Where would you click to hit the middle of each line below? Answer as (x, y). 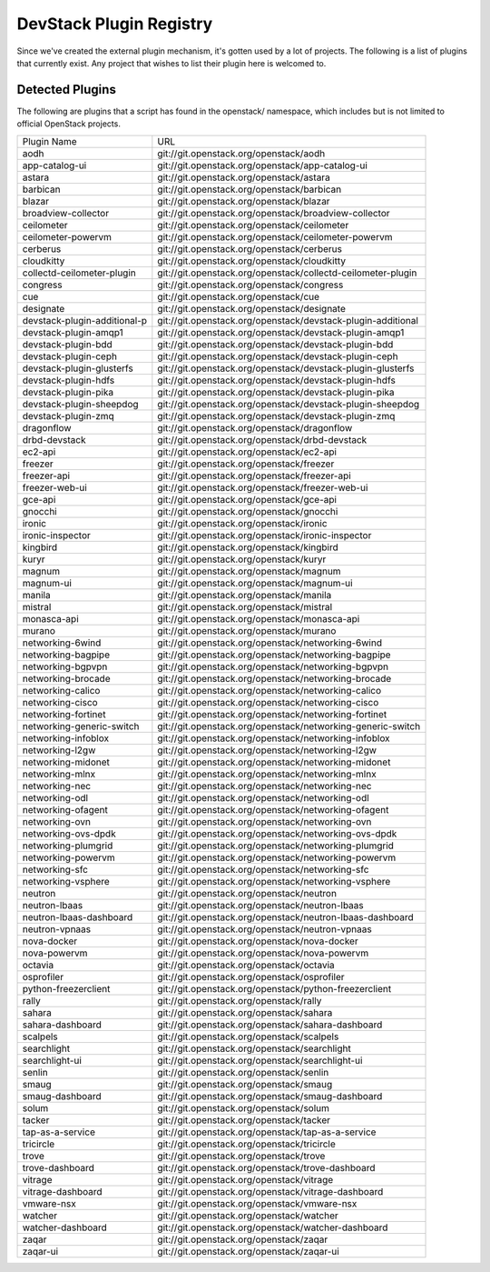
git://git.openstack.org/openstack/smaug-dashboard (270, 1096)
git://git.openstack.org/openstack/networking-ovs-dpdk (277, 834)
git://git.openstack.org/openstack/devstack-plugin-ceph (278, 356)
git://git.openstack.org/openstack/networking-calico (269, 690)
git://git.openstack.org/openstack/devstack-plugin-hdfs (277, 380)
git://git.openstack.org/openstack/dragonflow (255, 427)
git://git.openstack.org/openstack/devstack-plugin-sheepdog (289, 404)
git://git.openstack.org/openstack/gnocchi (248, 511)
